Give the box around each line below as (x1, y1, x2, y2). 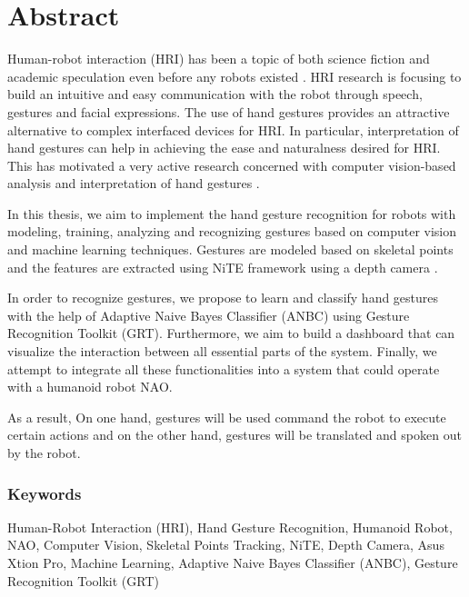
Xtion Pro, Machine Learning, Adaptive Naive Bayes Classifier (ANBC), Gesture (7, 553, 458, 572)
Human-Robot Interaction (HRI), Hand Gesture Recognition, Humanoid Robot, (7, 517, 453, 536)
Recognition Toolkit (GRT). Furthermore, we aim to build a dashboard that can (7, 323, 455, 343)
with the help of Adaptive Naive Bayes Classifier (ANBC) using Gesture (7, 305, 410, 324)
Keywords (7, 482, 82, 504)
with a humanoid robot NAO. (7, 377, 173, 396)
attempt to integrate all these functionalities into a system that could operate (7, 359, 440, 378)
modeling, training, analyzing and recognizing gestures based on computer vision (7, 222, 457, 241)
